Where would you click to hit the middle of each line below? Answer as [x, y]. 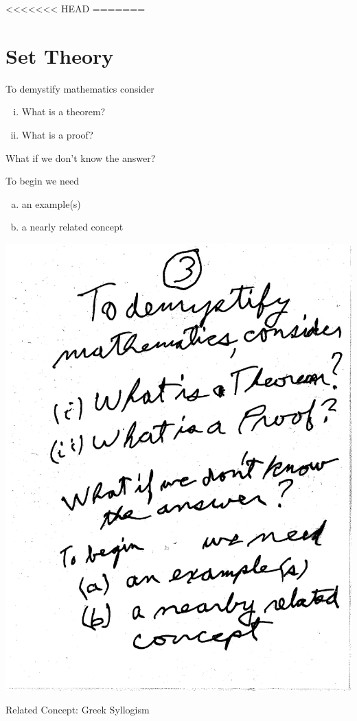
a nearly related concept [72, 227]
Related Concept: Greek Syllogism [78, 710]
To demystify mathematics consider [80, 88]
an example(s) [51, 203]
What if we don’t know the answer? [81, 157]
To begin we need [42, 181]
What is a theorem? [64, 111]
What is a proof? [57, 134]
